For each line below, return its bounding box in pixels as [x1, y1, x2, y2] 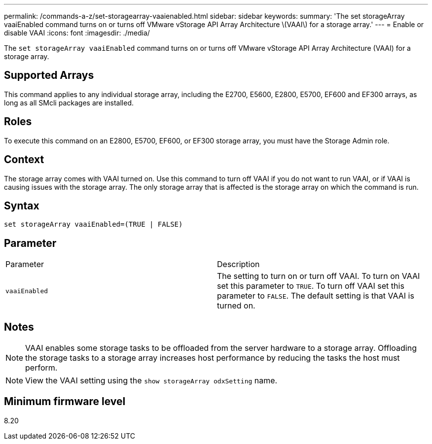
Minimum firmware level [4, 395, 126, 408]
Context [4, 153, 44, 166]
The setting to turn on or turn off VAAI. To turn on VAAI [217, 271, 420, 281]
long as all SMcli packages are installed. [4, 98, 134, 107]
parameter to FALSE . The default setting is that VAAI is [217, 291, 414, 301]
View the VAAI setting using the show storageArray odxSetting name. [25, 376, 278, 386]
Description [217, 259, 260, 270]
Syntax [4, 199, 39, 212]
